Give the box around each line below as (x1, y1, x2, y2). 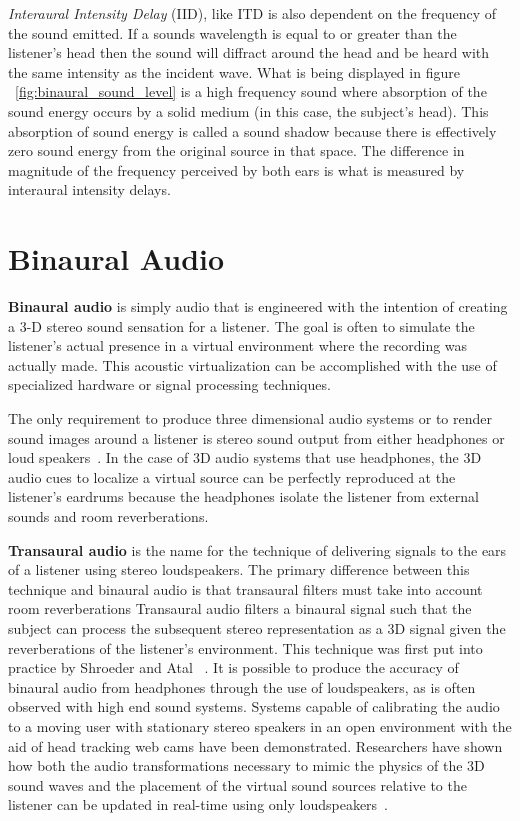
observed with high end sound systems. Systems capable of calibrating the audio (8, 696, 500, 717)
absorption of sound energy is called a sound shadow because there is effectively (8, 120, 497, 141)
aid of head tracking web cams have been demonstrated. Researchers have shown (8, 735, 503, 756)
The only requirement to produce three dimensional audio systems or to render (8, 408, 492, 429)
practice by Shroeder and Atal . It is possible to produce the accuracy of (8, 657, 459, 678)
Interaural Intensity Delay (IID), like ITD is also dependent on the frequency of (8, 3, 497, 23)
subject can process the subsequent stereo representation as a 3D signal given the (8, 617, 506, 638)
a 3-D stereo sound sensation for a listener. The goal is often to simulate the (8, 315, 475, 336)
